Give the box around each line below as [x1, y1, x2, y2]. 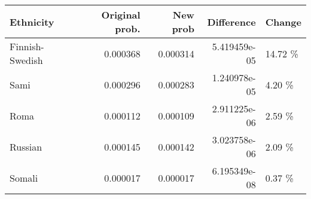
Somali [10, 170, 38, 185]
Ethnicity [10, 14, 54, 29]
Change [265, 14, 301, 29]
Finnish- [10, 39, 44, 53]
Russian [10, 139, 42, 154]
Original [101, 8, 141, 22]
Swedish [10, 53, 43, 67]
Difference [207, 14, 256, 29]
